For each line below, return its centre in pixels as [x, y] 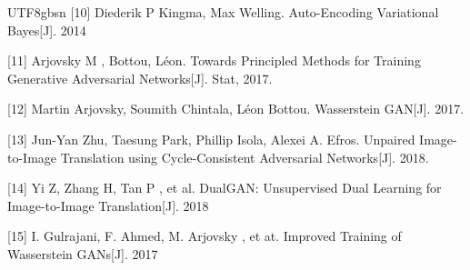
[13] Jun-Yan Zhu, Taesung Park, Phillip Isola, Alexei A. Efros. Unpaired [211, 139]
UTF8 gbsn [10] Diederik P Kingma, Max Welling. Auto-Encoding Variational [223, 12]
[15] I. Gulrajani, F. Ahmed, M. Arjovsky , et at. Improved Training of [205, 236]
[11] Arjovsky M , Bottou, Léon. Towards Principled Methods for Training [214, 60]
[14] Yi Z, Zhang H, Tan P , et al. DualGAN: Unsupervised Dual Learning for [225, 188]
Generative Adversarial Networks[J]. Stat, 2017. [140, 78]
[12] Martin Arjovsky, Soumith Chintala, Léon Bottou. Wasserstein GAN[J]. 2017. [236, 109]
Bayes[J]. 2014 [47, 30]
